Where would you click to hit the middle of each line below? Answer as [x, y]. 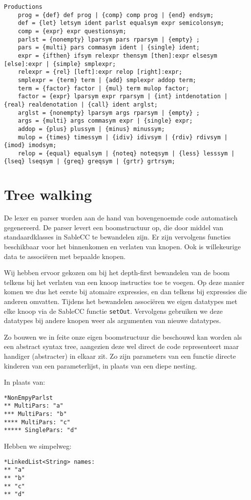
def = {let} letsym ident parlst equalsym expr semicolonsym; [121, 23]
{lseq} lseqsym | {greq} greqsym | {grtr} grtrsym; [90, 162]
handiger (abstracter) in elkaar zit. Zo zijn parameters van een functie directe [120, 356]
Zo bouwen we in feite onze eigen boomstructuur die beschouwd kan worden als [123, 337]
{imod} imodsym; [30, 145]
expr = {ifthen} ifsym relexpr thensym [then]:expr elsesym [117, 55]
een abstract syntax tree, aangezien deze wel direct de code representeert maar [122, 346]
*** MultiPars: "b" [35, 414]
